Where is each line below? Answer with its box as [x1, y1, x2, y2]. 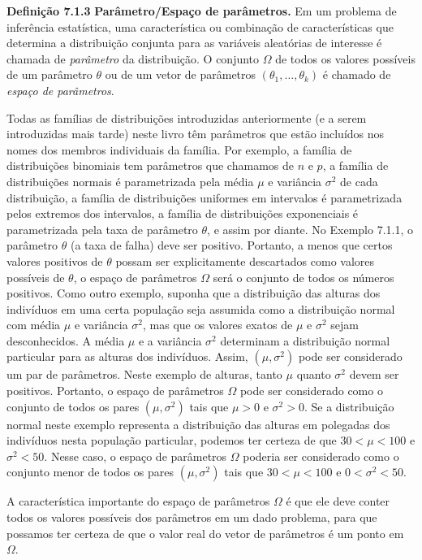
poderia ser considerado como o [243, 447, 399, 464]
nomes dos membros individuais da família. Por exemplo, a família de [6, 141, 352, 158]
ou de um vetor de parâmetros [105, 66, 256, 83]
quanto [296, 366, 331, 383]
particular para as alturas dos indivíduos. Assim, [6, 348, 248, 365]
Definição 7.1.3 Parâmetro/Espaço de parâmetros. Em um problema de [6, 2, 397, 19]
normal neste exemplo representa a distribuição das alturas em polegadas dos [6, 415, 390, 432]
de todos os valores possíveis [275, 50, 416, 67]
